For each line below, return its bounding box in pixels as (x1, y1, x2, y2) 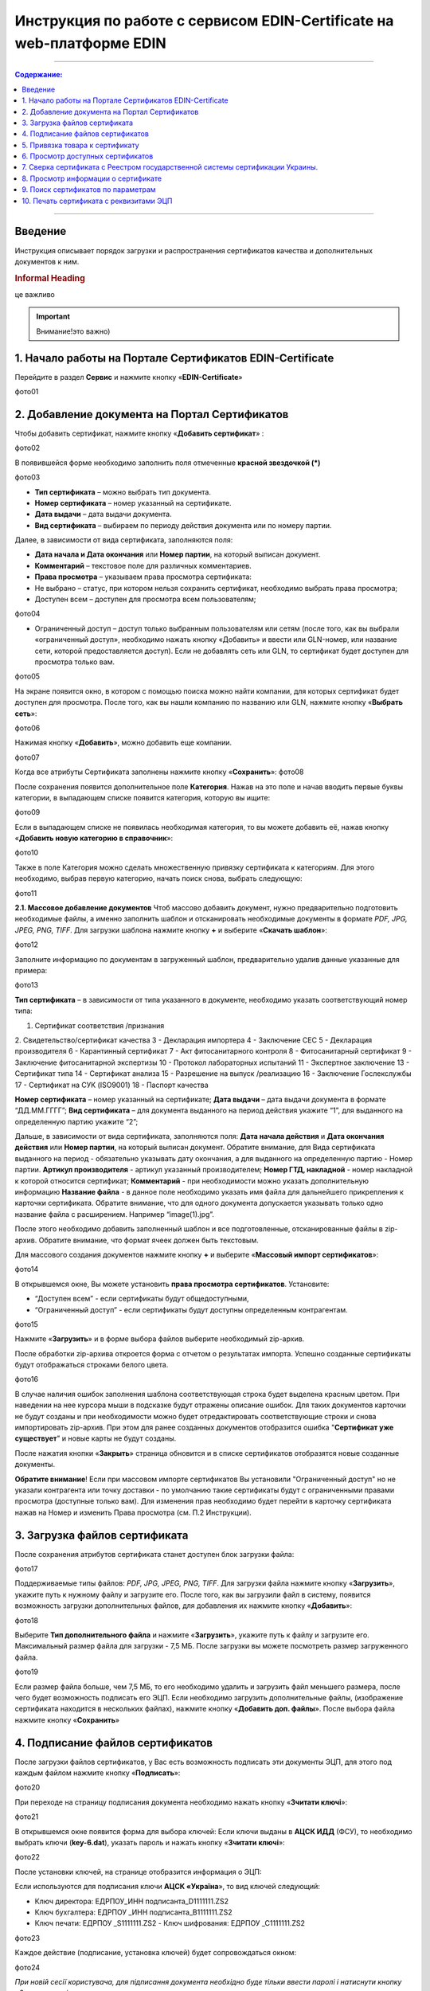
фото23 (14, 1933, 40, 1942)
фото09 (14, 808, 41, 817)
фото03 (14, 472, 41, 482)
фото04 (14, 609, 41, 619)
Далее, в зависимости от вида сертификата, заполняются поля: (14, 535, 233, 545)
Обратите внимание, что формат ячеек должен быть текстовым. (38, 1235, 259, 1245)
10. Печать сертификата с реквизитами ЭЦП (21, 196, 173, 205)
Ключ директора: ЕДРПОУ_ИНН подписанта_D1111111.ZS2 (34, 1896, 229, 1906)
